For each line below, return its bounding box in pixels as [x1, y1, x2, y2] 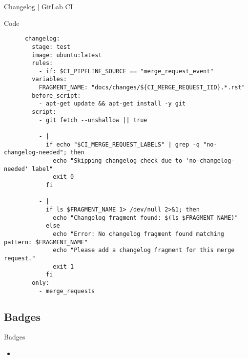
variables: [32, 76, 67, 83]
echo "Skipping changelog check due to [53, 157, 183, 165]
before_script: [32, 92, 81, 99]
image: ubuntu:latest [32, 51, 102, 59]
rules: [32, 60, 53, 67]
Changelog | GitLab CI [4, 1, 73, 11]
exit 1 [53, 263, 74, 270]
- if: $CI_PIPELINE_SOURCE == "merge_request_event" [39, 67, 214, 75]
